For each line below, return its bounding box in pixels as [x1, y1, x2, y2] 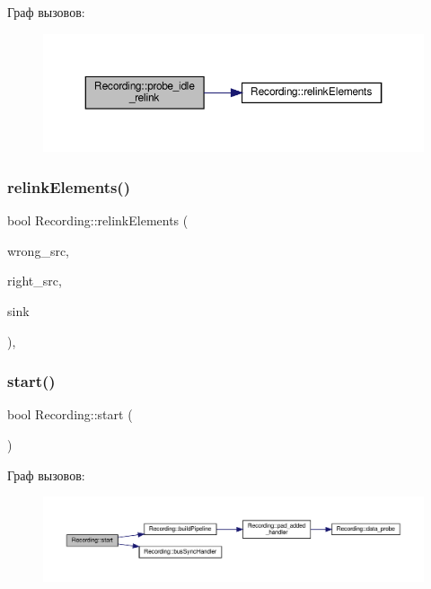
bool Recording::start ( [7, 405, 133, 424]
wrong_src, [7, 241, 69, 259]
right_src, [7, 271, 62, 290]
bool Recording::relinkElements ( [7, 211, 189, 230]
